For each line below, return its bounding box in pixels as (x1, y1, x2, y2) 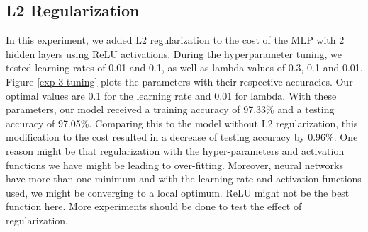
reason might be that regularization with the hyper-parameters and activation (6, 143, 345, 158)
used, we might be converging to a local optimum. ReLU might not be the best (6, 185, 350, 199)
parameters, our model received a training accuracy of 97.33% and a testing (6, 102, 335, 117)
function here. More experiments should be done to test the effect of (6, 199, 302, 214)
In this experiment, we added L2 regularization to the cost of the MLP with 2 (6, 33, 345, 47)
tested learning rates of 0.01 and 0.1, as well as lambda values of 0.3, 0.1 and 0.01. (6, 60, 363, 75)
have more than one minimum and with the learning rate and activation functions (6, 171, 362, 186)
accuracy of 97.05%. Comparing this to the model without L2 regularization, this (6, 115, 358, 130)
